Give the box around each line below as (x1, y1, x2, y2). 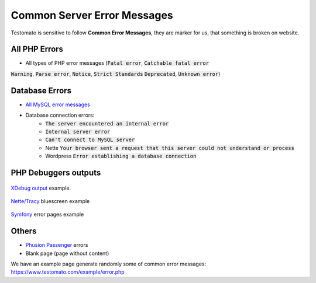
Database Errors (11, 85, 71, 96)
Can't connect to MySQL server (45, 137, 135, 143)
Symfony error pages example (11, 211, 84, 218)
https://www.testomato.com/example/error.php (11, 268, 125, 275)
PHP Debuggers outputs (11, 167, 101, 177)
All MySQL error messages (25, 101, 90, 108)
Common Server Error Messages (11, 9, 174, 22)
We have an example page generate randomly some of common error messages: (11, 260, 207, 267)
